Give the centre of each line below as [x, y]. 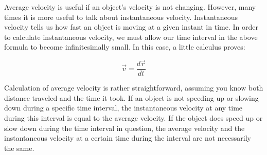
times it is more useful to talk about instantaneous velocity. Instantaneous [121, 17]
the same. [19, 148]
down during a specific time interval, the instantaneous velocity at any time [123, 108]
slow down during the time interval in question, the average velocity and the [124, 128]
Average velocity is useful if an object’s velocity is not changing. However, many [130, 7]
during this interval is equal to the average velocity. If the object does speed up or [133, 118]
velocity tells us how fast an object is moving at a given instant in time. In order [131, 27]
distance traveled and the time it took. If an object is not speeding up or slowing [131, 97]
